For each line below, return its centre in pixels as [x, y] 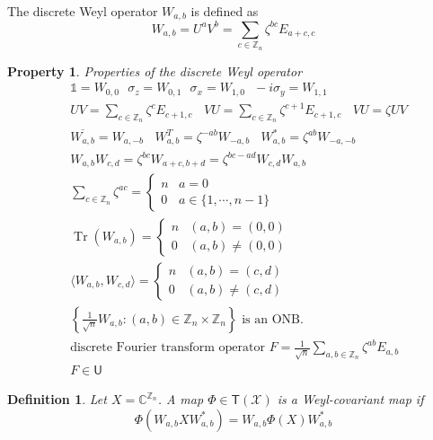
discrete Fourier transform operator [168, 348]
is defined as [225, 11]
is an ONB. [273, 319]
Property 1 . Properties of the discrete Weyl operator [155, 70]
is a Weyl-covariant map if [350, 399]
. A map [181, 399]
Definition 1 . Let [57, 399]
